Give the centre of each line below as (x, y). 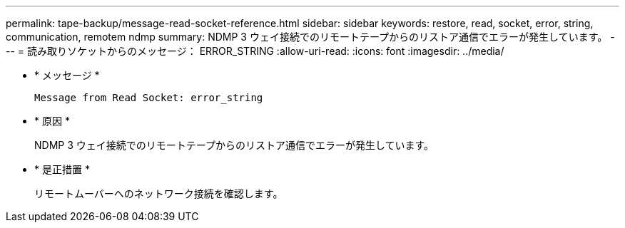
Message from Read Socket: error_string (149, 98)
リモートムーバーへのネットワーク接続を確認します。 (159, 193)
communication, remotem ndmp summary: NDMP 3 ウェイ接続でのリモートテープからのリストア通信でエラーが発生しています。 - (310, 37)
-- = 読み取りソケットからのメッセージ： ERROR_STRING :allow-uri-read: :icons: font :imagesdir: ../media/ (255, 51)
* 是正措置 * (62, 169)
